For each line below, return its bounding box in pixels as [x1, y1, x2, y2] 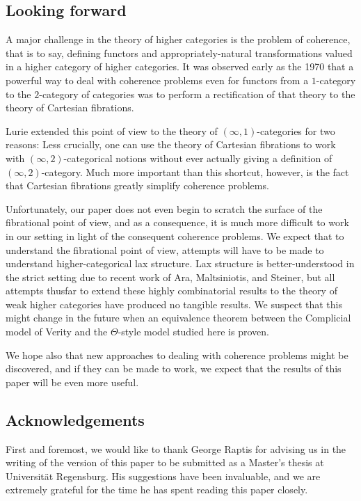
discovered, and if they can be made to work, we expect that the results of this [6, 361, 342, 376]
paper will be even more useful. [6, 374, 139, 389]
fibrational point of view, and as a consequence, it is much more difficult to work [6, 215, 349, 230]
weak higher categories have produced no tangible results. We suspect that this [6, 296, 342, 311]
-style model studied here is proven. [118, 324, 269, 339]
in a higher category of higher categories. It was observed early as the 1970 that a [6, 59, 354, 74]
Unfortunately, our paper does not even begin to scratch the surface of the [6, 201, 323, 216]
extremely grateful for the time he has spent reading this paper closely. [6, 482, 308, 497]
